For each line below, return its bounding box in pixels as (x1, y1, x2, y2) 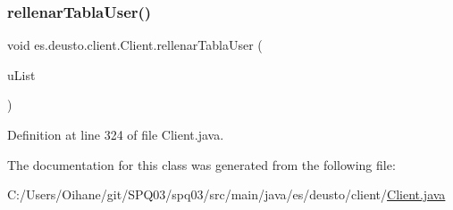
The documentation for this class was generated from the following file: (7, 155, 396, 174)
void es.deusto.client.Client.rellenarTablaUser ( (7, 36, 263, 54)
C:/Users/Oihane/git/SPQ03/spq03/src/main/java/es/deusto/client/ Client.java (7, 185, 446, 204)
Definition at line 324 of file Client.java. (7, 125, 224, 143)
